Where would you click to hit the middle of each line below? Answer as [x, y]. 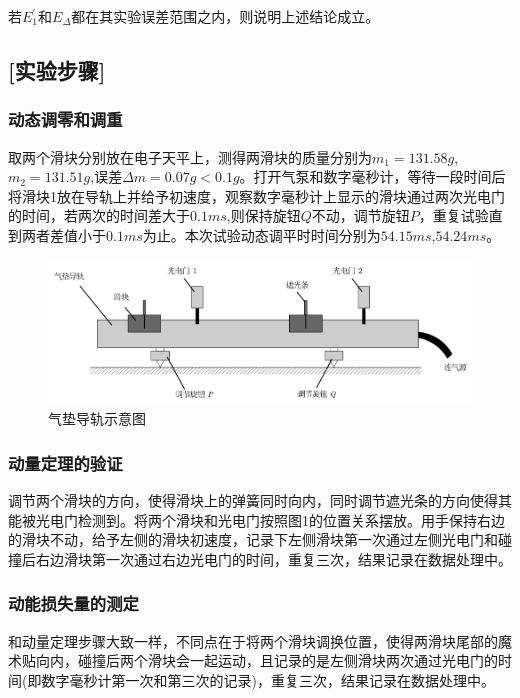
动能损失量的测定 [73, 603]
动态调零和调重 [65, 119]
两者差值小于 [63, 234]
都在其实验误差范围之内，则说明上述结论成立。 [225, 16]
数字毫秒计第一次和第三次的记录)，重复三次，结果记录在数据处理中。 [268, 679]
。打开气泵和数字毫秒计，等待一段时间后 [372, 176]
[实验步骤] [57, 69]
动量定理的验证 [65, 462]
